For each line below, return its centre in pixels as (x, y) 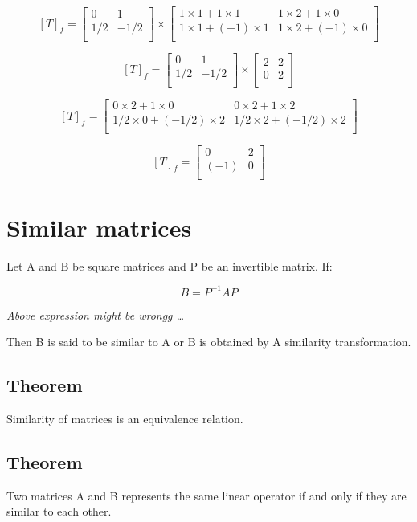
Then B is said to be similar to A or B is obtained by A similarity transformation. (209, 342)
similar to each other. (59, 511)
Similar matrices (99, 227)
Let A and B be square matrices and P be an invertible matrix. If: (170, 265)
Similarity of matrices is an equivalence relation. (125, 418)
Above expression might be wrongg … (96, 314)
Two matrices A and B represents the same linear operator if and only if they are (206, 495)
